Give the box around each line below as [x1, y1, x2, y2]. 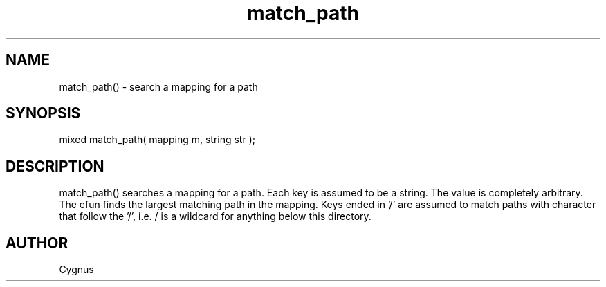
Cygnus [59, 263, 94, 276]
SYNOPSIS [6, 104, 81, 122]
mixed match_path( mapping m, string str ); [59, 133, 255, 146]
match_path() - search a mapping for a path [59, 80, 258, 93]
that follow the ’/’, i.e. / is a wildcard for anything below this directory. [59, 210, 371, 223]
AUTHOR [6, 234, 68, 252]
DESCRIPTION [6, 157, 104, 175]
